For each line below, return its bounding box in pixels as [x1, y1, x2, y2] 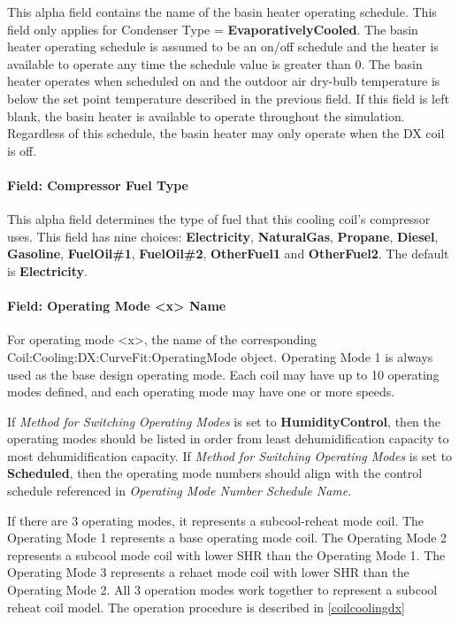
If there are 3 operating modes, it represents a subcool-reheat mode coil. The [7, 511, 425, 529]
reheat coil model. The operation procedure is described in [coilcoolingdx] [7, 597, 405, 616]
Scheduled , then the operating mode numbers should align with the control [7, 464, 423, 482]
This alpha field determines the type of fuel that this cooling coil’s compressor [7, 210, 431, 228]
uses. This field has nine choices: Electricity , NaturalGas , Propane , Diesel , [7, 227, 439, 245]
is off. [7, 141, 37, 159]
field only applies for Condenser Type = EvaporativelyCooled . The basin [7, 19, 418, 38]
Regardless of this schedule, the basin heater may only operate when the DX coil [7, 124, 445, 142]
